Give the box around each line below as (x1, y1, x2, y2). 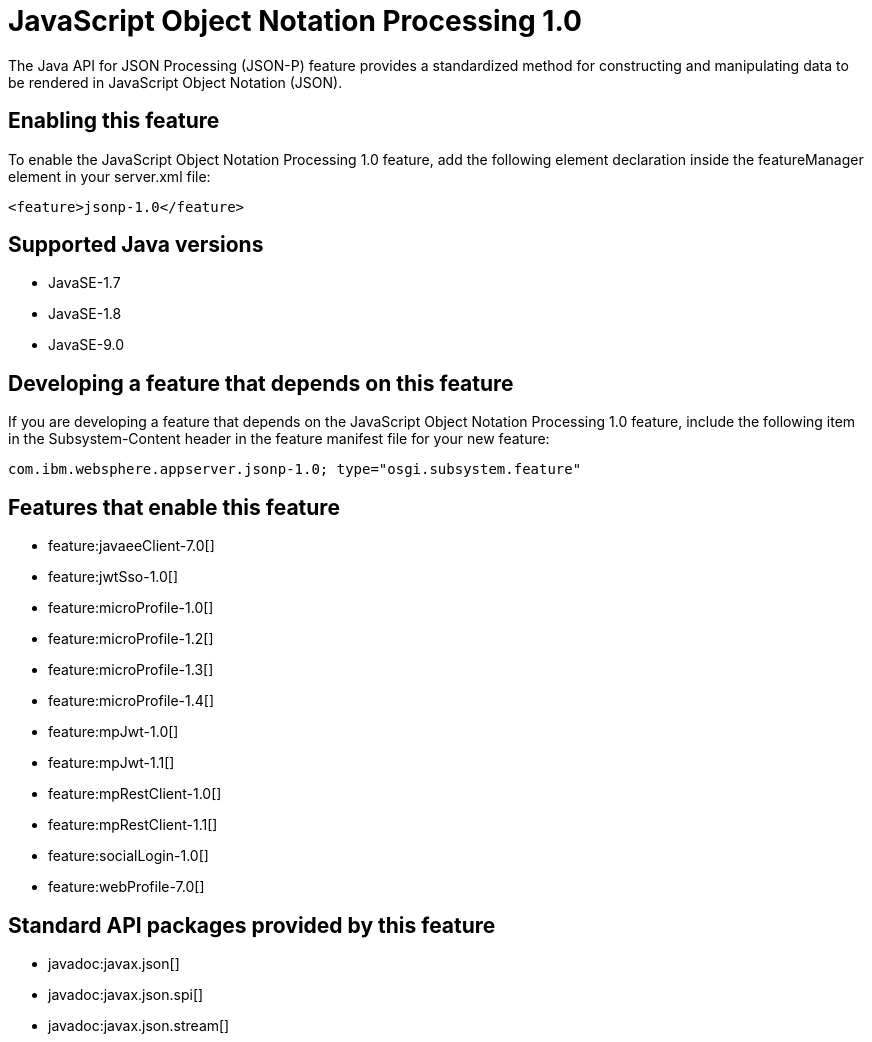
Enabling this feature (8, 108, 220, 134)
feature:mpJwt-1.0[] (48, 723, 179, 741)
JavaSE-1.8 (48, 305, 122, 323)
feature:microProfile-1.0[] (48, 599, 214, 617)
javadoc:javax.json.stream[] (48, 1016, 230, 1034)
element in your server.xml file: (8, 167, 211, 185)
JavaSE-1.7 (48, 274, 121, 292)
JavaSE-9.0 (48, 336, 124, 354)
